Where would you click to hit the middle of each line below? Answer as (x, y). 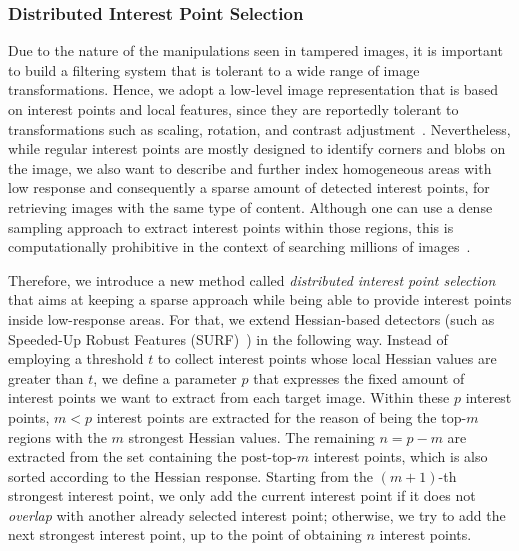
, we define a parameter (165, 377)
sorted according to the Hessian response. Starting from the (190, 475)
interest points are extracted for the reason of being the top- (281, 416)
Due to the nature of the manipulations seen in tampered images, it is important (255, 50)
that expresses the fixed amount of (359, 377)
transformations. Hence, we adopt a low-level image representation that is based (253, 89)
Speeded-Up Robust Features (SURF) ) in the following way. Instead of (228, 338)
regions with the (57, 436)
